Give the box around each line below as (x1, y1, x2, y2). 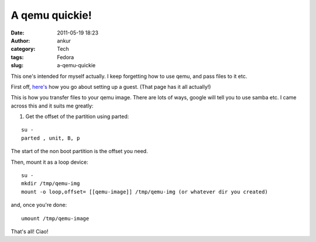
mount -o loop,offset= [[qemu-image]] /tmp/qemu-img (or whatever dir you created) (21, 188, 269, 195)
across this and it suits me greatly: (11, 102, 94, 109)
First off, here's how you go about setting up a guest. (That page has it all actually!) (11, 83, 211, 90)
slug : (11, 62, 23, 69)
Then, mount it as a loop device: (11, 158, 88, 165)
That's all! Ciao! (11, 228, 49, 235)
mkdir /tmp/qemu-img (21, 180, 80, 187)
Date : (11, 29, 25, 36)
